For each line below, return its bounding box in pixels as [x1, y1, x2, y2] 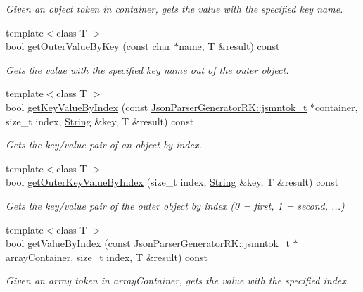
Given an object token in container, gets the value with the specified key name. [6, 1, 343, 15]
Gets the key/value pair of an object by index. [6, 137, 202, 152]
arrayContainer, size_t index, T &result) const [6, 249, 208, 264]
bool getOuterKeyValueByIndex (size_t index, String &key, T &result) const [6, 174, 339, 189]
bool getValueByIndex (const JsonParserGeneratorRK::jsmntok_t [6, 236, 290, 250]
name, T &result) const [179, 39, 280, 53]
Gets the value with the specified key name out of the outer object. [6, 62, 289, 77]
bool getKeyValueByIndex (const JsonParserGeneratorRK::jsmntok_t [6, 99, 307, 114]
